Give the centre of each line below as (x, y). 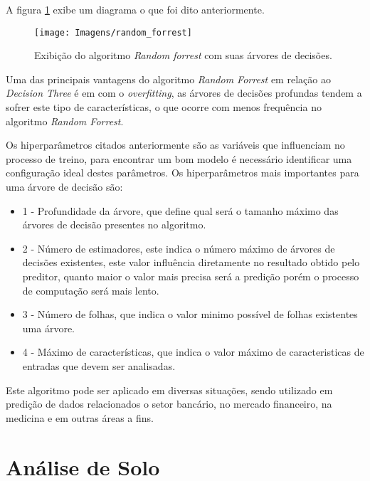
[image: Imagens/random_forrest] (113, 32)
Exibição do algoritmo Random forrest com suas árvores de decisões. (183, 55)
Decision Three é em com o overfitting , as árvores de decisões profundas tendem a (184, 93)
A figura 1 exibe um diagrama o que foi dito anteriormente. (135, 9)
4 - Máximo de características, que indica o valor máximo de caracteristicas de (193, 352)
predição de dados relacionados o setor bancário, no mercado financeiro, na (169, 404)
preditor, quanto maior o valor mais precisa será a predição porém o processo (191, 276)
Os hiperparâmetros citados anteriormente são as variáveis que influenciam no (175, 145)
